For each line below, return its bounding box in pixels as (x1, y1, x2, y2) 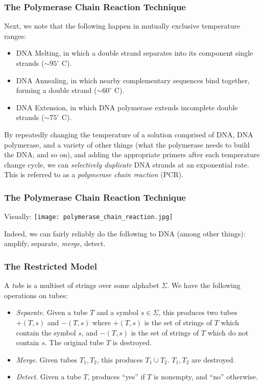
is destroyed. (112, 337, 152, 348)
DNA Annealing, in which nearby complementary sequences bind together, (16, 75, 250, 85)
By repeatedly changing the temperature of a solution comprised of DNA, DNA (4, 129, 253, 139)
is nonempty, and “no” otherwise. (154, 371, 258, 382)
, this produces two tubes (158, 307, 237, 318)
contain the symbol (16, 327, 76, 338)
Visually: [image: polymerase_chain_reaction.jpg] (4, 211, 173, 222)
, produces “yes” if (87, 371, 145, 382)
